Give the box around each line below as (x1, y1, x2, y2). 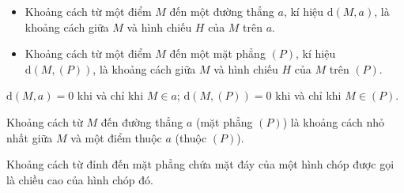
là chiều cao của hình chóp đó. (6, 171, 153, 187)
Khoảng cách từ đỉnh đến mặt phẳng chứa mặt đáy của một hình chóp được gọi (6, 156, 395, 172)
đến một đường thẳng (169, 3, 274, 19)
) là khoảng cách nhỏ (282, 113, 385, 130)
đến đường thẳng (100, 113, 183, 130)
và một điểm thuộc (70, 129, 162, 146)
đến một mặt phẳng (169, 45, 266, 62)
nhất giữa (6, 129, 53, 146)
